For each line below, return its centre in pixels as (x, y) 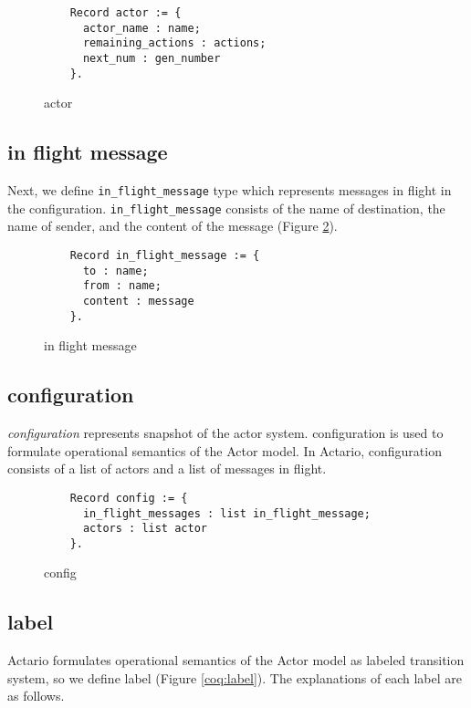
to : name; (115, 271)
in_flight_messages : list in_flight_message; (226, 513)
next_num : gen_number (152, 58)
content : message (138, 301)
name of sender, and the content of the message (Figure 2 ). (173, 226)
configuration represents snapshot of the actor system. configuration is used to (225, 433)
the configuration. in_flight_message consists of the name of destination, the (226, 208)
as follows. (36, 696)
